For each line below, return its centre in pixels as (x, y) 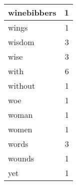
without (22, 85)
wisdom (21, 42)
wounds (21, 158)
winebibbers (32, 12)
